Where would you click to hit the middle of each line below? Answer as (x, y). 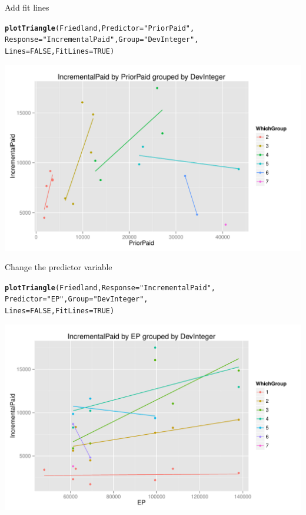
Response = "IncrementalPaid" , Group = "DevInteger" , (102, 40)
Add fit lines (27, 7)
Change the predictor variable (59, 267)
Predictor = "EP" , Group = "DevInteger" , (76, 299)
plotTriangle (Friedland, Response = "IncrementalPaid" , (110, 288)
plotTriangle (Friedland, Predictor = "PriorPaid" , (100, 28)
